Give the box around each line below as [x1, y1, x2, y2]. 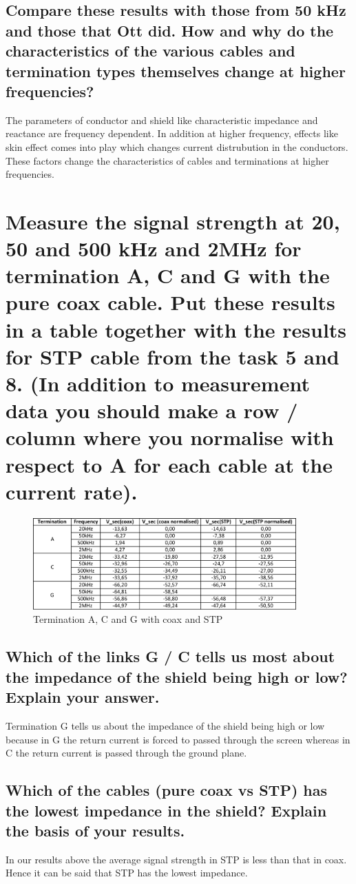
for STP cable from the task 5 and [6, 342, 339, 370]
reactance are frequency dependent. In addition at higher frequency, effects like [6, 126, 338, 141]
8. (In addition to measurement [6, 369, 310, 398]
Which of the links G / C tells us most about [6, 646, 335, 667]
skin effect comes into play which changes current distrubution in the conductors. [6, 139, 348, 154]
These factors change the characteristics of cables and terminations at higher [6, 153, 329, 167]
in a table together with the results [6, 315, 347, 343]
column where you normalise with [6, 423, 334, 451]
